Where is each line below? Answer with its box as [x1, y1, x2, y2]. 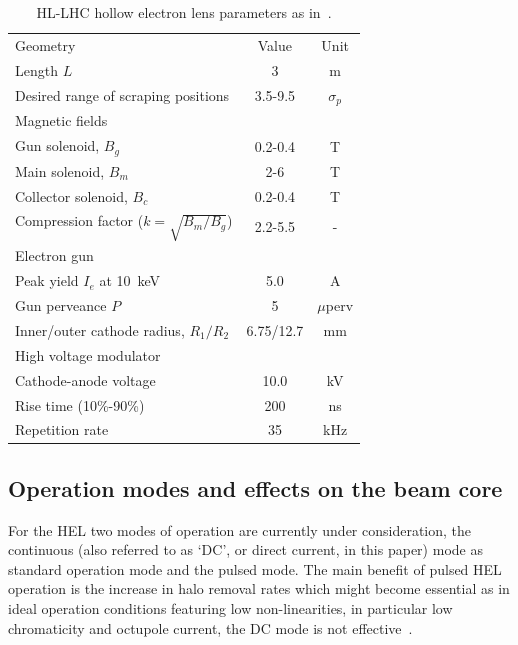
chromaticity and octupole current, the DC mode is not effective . [8, 617, 413, 638]
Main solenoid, [15, 160, 105, 181]
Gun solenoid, [15, 135, 100, 156]
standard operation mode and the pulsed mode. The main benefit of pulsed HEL [8, 558, 502, 579]
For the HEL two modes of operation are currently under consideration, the [8, 519, 472, 540]
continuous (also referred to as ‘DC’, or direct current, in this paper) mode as [8, 539, 483, 560]
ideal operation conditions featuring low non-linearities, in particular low [8, 598, 453, 619]
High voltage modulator [15, 344, 161, 365]
